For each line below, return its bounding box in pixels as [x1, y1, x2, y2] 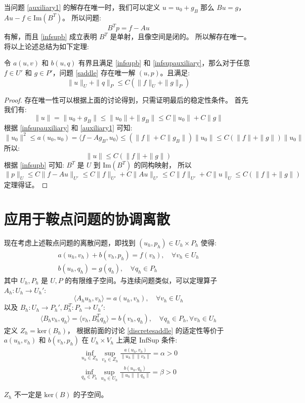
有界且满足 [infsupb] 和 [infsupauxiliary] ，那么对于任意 [78, 58, 250, 68]
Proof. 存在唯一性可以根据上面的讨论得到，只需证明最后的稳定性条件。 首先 [4, 94, 249, 105]
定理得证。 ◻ [4, 179, 48, 190]
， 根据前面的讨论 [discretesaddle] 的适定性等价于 [67, 325, 224, 335]
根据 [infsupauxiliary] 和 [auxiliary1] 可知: [4, 122, 132, 132]
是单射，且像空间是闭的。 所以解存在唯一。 [110, 31, 251, 42]
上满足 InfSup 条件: [116, 335, 177, 345]
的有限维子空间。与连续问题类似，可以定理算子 [65, 275, 218, 285]
